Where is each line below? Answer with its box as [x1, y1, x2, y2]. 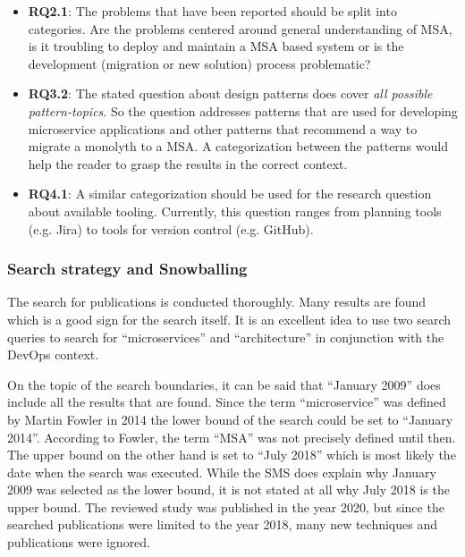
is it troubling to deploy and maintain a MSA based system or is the [28, 37, 404, 55]
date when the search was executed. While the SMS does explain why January [7, 462, 436, 481]
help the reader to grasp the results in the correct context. [28, 154, 348, 173]
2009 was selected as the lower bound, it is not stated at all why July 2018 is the [7, 480, 450, 499]
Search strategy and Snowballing [7, 257, 248, 280]
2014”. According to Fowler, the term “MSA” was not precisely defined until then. [7, 427, 456, 446]
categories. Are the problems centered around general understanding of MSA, [28, 19, 452, 38]
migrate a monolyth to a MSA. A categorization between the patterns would [28, 137, 448, 156]
